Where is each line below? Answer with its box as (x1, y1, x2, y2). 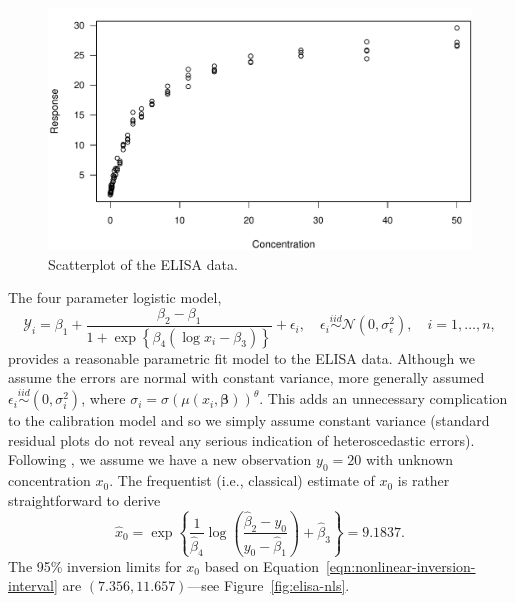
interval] (8, 575, 58, 596)
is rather (397, 470, 450, 491)
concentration (8, 470, 91, 491)
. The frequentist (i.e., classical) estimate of (109, 470, 375, 491)
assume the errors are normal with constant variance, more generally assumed (8, 367, 485, 388)
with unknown (365, 449, 454, 470)
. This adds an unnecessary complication (259, 388, 508, 409)
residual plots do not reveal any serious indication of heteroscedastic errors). (8, 429, 475, 450)
